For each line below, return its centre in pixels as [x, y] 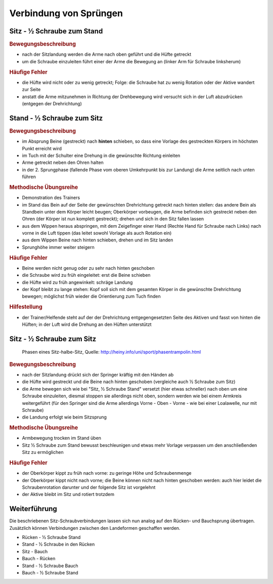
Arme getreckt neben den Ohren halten [63, 162]
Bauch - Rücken [39, 559]
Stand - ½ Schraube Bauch [50, 566]
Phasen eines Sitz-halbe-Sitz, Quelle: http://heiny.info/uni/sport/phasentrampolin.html [111, 352]
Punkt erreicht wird [42, 148]
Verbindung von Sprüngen [66, 13]
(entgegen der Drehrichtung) [52, 103]
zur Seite [31, 90]
